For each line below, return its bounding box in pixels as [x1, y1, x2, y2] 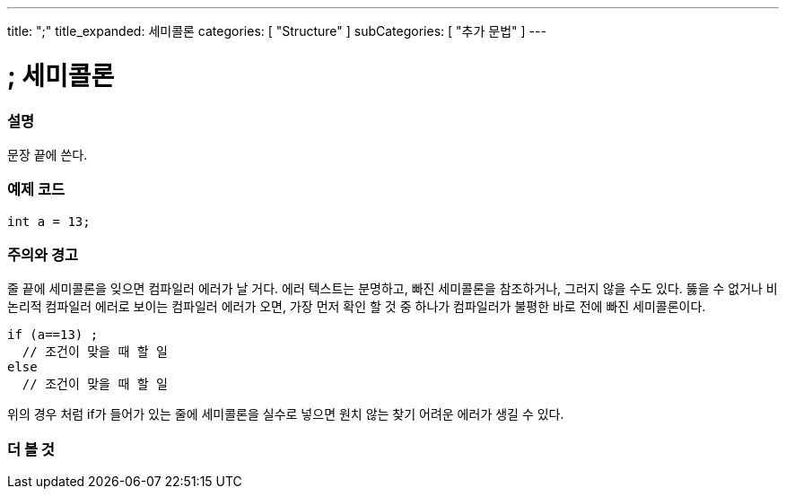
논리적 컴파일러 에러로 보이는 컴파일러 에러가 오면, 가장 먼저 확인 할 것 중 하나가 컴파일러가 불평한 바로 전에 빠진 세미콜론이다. [7, 299, 706, 315]
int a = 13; [7, 213, 91, 229]
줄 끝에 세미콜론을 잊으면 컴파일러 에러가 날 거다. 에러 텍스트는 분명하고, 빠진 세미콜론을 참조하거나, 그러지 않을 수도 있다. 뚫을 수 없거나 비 [7, 281, 778, 297]
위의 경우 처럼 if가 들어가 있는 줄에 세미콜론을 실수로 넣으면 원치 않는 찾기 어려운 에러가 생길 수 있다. [7, 406, 564, 422]
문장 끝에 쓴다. [7, 146, 88, 162]
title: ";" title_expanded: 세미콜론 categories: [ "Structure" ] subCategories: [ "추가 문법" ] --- [7, 23, 546, 39]
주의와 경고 [7, 246, 79, 264]
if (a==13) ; [7, 327, 99, 343]
